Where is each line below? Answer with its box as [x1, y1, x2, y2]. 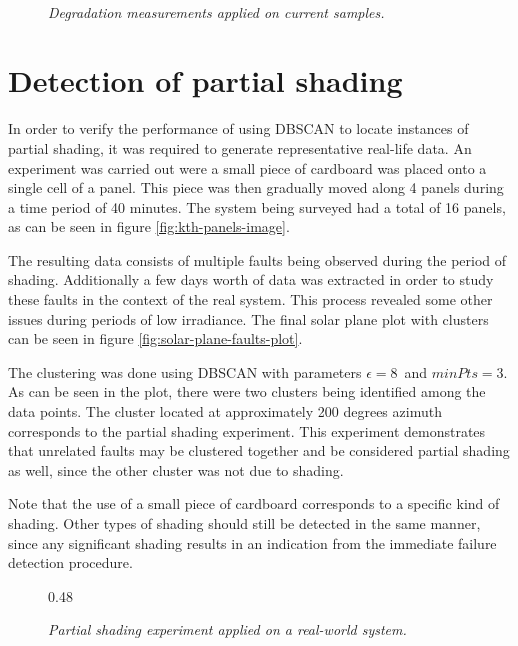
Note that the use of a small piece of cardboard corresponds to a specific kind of [8, 493, 500, 514]
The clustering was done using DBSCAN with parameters [8, 361, 362, 382]
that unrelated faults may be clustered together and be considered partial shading [8, 440, 510, 461]
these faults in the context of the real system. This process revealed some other [8, 289, 493, 310]
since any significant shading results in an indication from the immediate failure [8, 532, 497, 553]
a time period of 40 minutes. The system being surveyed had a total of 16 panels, [8, 196, 506, 217]
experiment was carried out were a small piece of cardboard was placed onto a [8, 157, 487, 178]
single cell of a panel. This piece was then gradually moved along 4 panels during [8, 177, 504, 198]
